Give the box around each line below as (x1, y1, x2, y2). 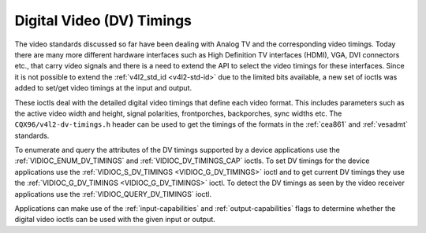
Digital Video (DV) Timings (14, 12, 192, 29)
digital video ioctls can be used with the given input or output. (14, 215, 216, 224)
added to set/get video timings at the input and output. (14, 83, 192, 93)
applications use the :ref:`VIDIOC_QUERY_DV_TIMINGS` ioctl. (14, 189, 212, 198)
